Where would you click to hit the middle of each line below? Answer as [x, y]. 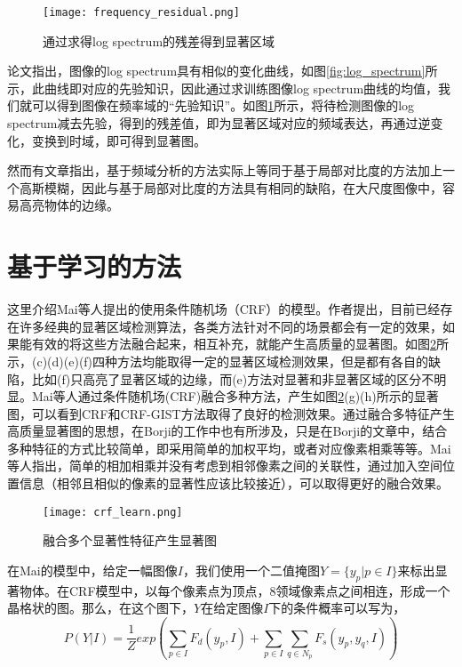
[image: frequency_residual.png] [141, 12]
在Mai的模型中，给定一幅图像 [92, 570]
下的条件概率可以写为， [337, 608]
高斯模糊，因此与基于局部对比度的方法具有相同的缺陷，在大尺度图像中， [231, 187]
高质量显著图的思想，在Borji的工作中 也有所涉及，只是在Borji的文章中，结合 [227, 431]
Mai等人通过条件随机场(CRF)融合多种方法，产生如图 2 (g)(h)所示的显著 [235, 396]
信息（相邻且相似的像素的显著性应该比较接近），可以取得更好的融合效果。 [234, 483]
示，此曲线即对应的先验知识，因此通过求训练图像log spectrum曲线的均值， [223, 88]
